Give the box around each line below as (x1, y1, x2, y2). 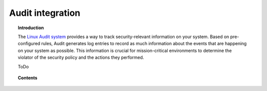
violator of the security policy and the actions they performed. (18, 54, 144, 60)
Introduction (18, 25, 44, 31)
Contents (18, 75, 38, 81)
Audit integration (9, 7, 81, 18)
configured (18, 41, 41, 46)
